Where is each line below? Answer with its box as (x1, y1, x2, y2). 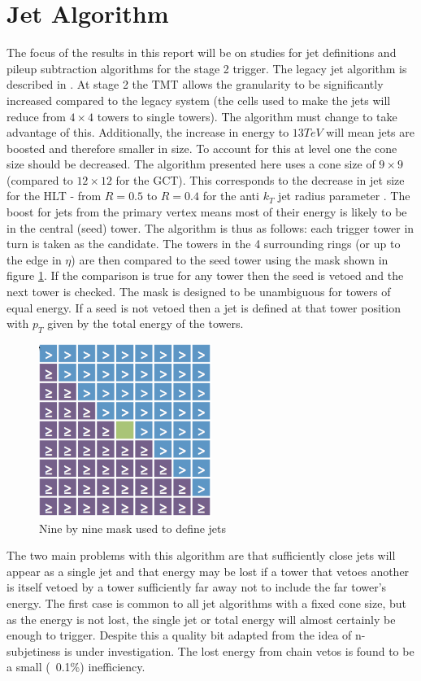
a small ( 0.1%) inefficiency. (7, 658, 145, 675)
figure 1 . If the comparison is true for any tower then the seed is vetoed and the (7, 267, 404, 284)
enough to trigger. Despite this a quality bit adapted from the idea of (7, 626, 352, 644)
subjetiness (7, 642, 61, 659)
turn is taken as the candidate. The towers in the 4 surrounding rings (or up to (7, 235, 401, 252)
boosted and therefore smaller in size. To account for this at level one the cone (7, 139, 397, 156)
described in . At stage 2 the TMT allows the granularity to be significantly (7, 76, 384, 93)
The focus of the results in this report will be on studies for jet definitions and (7, 44, 397, 61)
